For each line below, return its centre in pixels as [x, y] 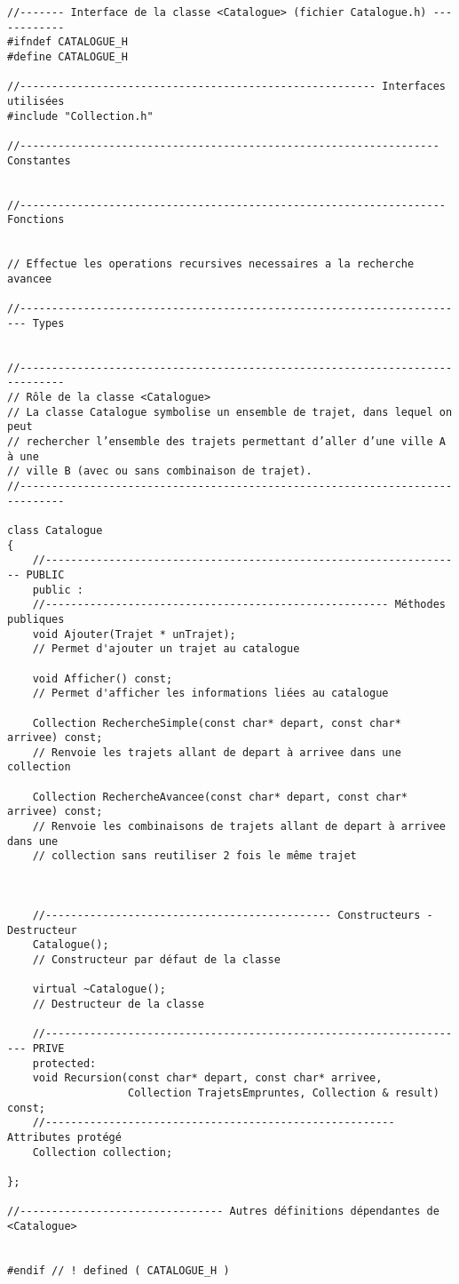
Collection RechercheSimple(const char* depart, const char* [217, 723]
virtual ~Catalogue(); [99, 989]
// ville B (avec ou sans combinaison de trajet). [160, 471]
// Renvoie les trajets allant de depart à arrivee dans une [217, 752]
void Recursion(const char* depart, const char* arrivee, [207, 1078]
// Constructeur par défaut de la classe [156, 960]
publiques [36, 619]
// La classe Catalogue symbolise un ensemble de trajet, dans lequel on [230, 412]
